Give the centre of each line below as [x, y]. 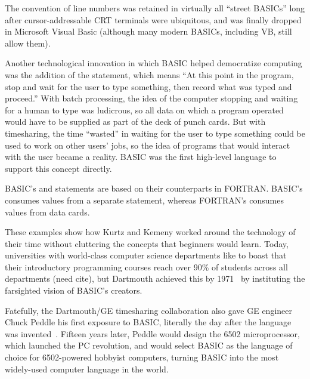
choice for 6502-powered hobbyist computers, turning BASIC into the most [142, 357]
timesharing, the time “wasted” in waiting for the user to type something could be [155, 133]
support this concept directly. [58, 168]
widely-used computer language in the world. [87, 369]
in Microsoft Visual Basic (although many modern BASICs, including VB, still [148, 31]
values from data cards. [47, 212]
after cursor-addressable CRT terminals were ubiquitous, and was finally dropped [153, 19]
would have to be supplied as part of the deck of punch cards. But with [135, 121]
